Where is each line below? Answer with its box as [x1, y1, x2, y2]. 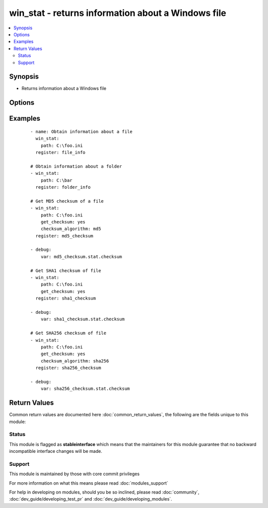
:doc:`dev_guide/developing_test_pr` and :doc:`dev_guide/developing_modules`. [9, 496, 172, 502]
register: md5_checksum [35, 233, 94, 238]
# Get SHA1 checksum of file [30, 268, 101, 273]
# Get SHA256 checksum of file [30, 330, 107, 336]
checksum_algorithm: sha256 [40, 358, 109, 363]
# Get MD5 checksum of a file [30, 198, 104, 204]
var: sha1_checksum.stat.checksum [40, 316, 125, 322]
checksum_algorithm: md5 [40, 226, 101, 232]
